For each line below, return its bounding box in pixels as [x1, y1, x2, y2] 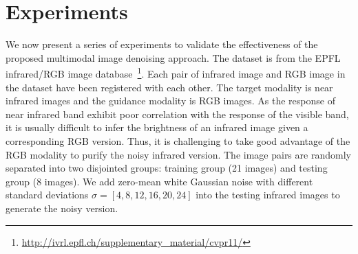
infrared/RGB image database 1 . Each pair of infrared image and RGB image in [6, 65, 346, 80]
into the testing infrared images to [196, 187, 340, 202]
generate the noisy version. [6, 200, 118, 215]
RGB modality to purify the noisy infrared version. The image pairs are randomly [6, 147, 351, 161]
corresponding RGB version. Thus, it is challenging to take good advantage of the [6, 133, 350, 148]
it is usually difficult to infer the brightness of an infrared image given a [6, 120, 308, 135]
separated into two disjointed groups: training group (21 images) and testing [6, 161, 328, 175]
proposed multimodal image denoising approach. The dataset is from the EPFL [6, 50, 341, 65]
